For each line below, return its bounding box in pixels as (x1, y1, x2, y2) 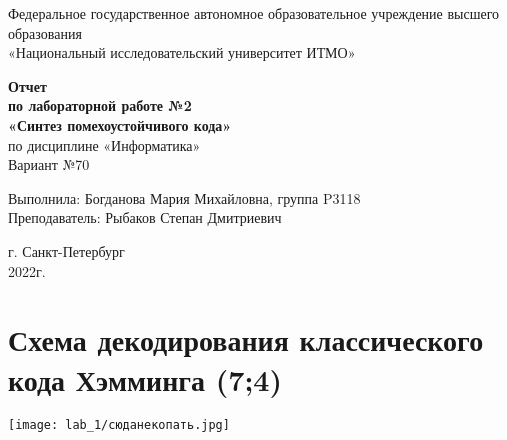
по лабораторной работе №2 (8, 95, 192, 116)
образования (8, 22, 82, 43)
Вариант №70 (8, 154, 90, 175)
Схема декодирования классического (8, 319, 484, 360)
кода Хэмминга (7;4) (8, 358, 282, 399)
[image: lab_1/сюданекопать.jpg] (8, 418, 230, 433)
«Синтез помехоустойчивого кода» (8, 114, 232, 135)
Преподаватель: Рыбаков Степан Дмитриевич (8, 207, 282, 228)
